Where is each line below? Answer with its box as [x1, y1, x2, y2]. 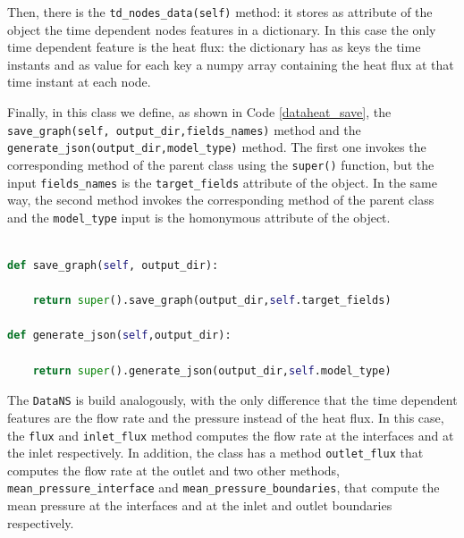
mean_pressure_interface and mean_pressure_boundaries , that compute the [7, 478, 440, 497]
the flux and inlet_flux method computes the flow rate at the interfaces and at [7, 425, 454, 444]
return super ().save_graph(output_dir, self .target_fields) [32, 294, 392, 307]
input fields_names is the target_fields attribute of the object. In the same [7, 172, 437, 191]
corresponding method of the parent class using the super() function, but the [7, 155, 434, 173]
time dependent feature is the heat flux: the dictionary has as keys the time [7, 38, 421, 56]
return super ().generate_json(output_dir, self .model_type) [32, 364, 392, 377]
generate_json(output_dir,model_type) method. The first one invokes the [7, 138, 426, 156]
